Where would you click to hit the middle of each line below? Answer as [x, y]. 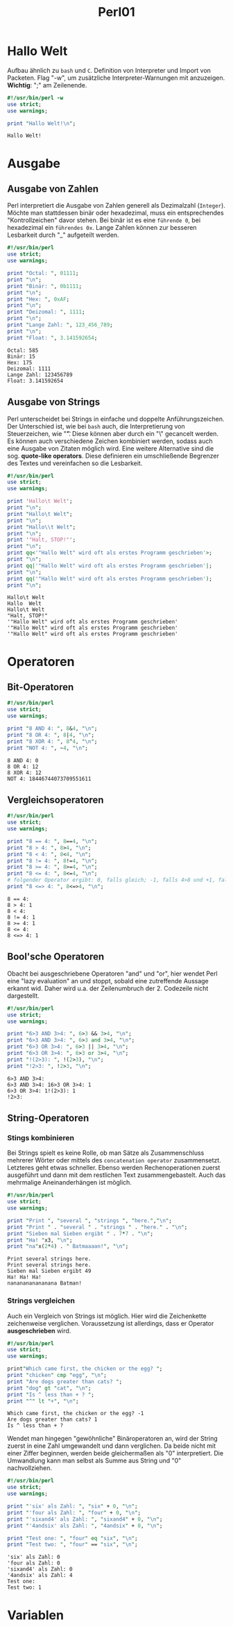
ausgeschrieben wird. [39, 1330]
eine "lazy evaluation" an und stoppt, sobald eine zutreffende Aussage [108, 981]
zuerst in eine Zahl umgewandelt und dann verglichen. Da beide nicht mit [112, 1446]
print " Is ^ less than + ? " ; [51, 1394]
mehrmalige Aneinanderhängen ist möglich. [69, 1183]
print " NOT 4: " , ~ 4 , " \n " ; [48, 748]
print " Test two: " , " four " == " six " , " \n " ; [72, 1545]
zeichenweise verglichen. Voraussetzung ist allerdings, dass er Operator [111, 1323]
